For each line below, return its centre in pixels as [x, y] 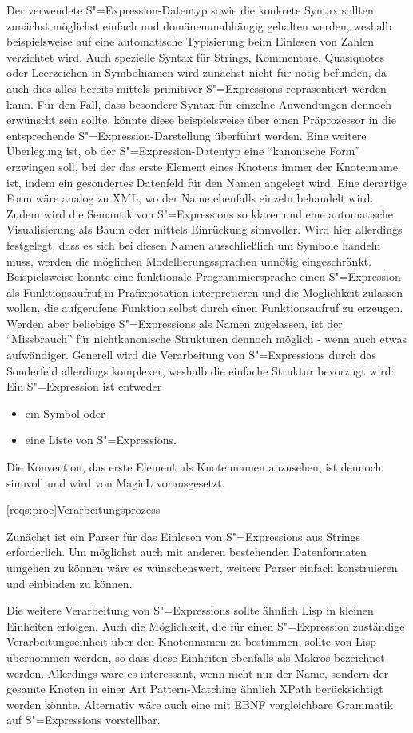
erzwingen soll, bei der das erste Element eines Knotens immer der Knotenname [202, 166]
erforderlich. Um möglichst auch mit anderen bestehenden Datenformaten [187, 552]
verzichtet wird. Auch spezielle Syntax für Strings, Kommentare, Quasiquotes [196, 56]
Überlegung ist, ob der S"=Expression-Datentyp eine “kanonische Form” [184, 151]
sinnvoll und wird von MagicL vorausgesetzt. [116, 482]
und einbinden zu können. [69, 583]
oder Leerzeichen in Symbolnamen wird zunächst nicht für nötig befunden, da [197, 72]
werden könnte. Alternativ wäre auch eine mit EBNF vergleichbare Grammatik [200, 704]
